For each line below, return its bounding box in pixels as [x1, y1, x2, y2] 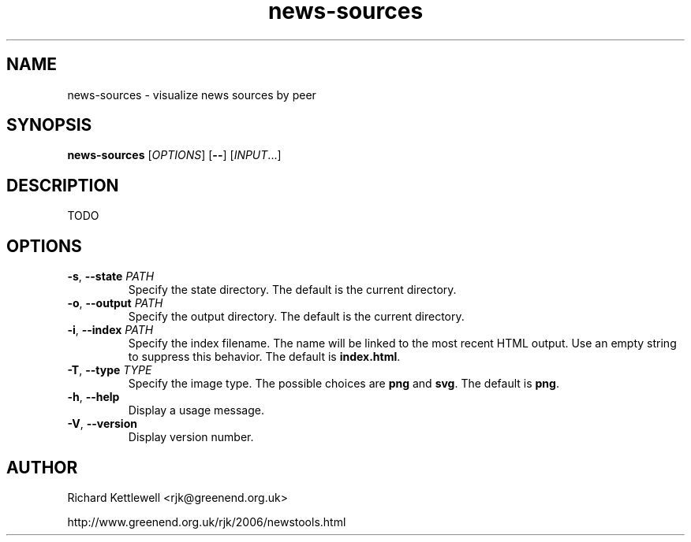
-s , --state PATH [67, 269, 155, 284]
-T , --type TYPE [67, 363, 152, 377]
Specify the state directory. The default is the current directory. [128, 283, 457, 297]
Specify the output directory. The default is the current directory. [128, 310, 465, 324]
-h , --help [67, 390, 120, 404]
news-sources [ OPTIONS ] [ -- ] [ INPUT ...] [67, 148, 282, 162]
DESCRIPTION [6, 175, 119, 195]
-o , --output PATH [67, 296, 163, 310]
